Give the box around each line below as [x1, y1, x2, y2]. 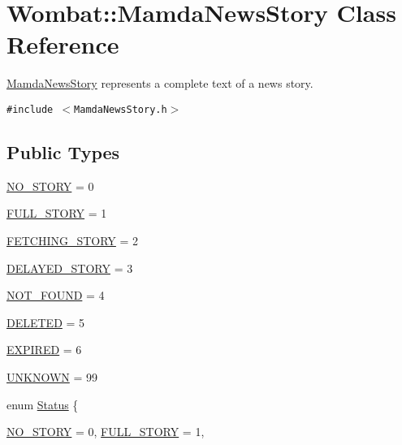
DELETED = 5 [6, 313, 85, 331]
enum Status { [6, 395, 79, 413]
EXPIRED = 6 [6, 341, 82, 358]
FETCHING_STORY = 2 [6, 231, 139, 248]
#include [6, 103, 54, 115]
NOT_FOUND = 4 [6, 287, 105, 304]
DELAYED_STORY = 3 [6, 259, 133, 276]
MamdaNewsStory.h [74, 103, 167, 115]
